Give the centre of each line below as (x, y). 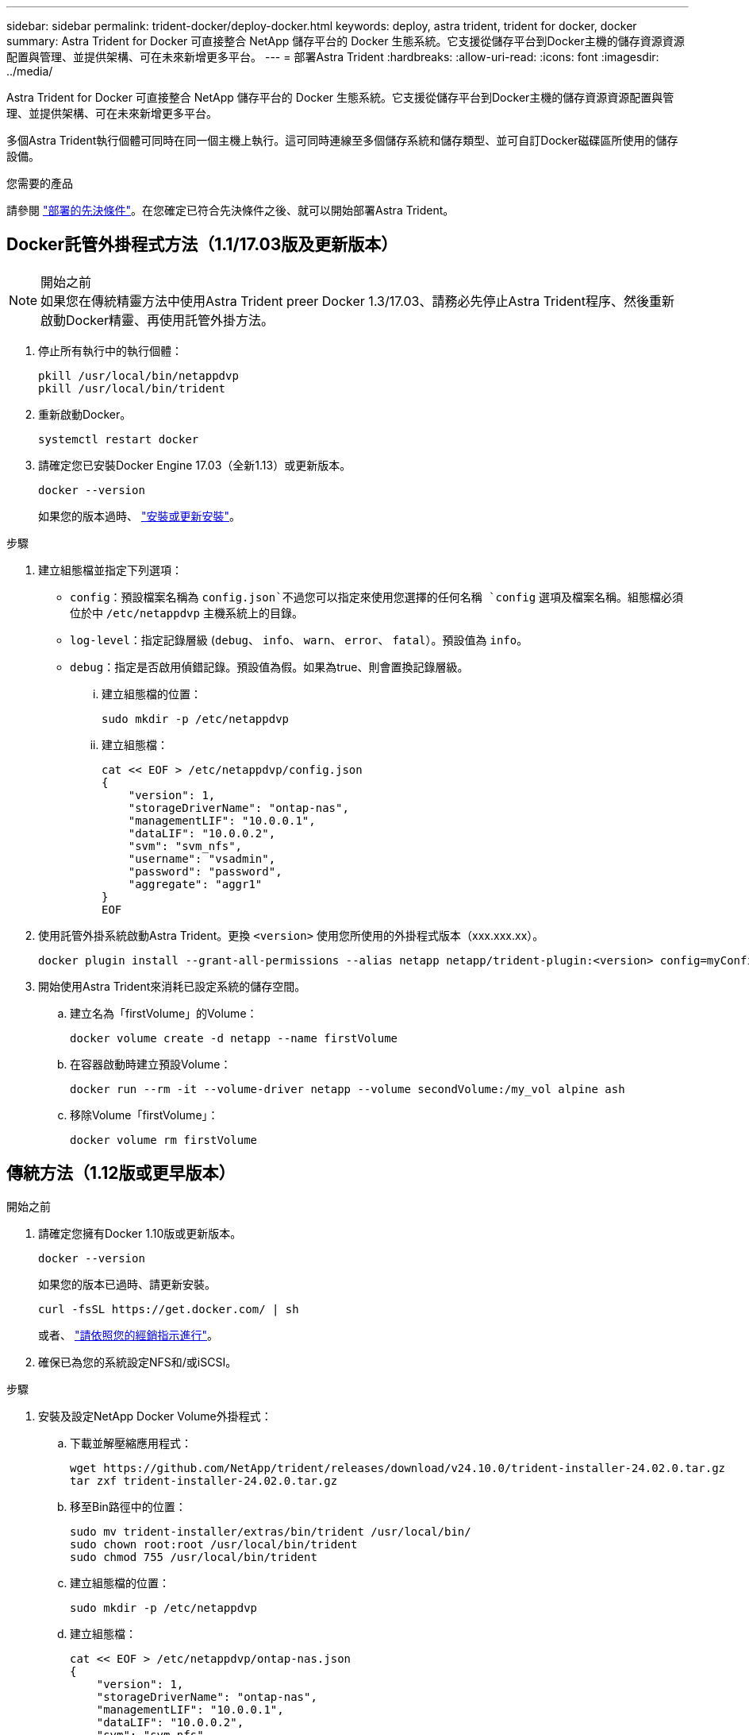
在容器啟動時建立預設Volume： (151, 1064)
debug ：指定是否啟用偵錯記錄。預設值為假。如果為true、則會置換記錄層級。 (269, 667)
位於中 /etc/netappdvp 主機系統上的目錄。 (186, 612)
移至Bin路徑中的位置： (128, 1506)
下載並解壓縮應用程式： (131, 1443)
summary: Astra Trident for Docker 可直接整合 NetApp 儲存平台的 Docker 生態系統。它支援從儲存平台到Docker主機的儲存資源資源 (346, 41)
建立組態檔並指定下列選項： (110, 570)
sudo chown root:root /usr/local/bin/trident (214, 1544)
